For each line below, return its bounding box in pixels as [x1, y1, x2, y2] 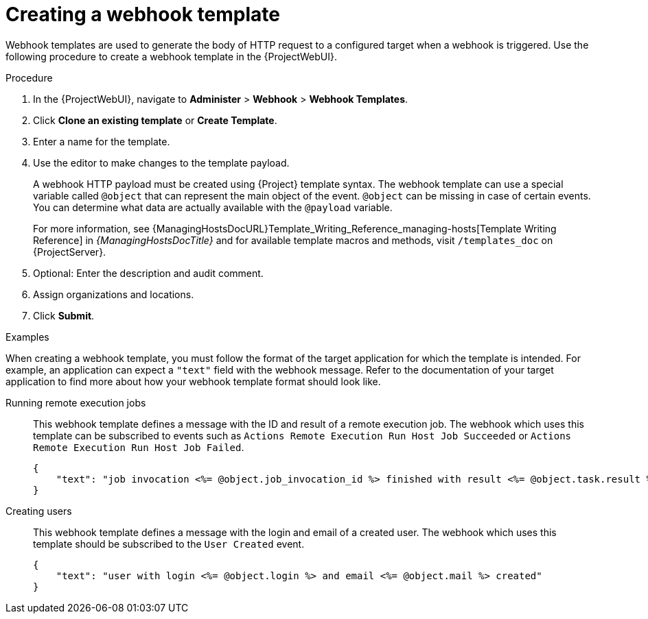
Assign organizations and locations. [33, 288, 194, 300]
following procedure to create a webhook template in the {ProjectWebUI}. [5, 50, 337, 62]
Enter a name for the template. [33, 135, 170, 147]
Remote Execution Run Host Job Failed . [33, 441, 244, 453]
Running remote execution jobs [5, 396, 146, 409]
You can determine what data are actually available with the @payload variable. [33, 201, 393, 213]
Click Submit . [33, 309, 95, 321]
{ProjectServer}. [33, 245, 106, 258]
